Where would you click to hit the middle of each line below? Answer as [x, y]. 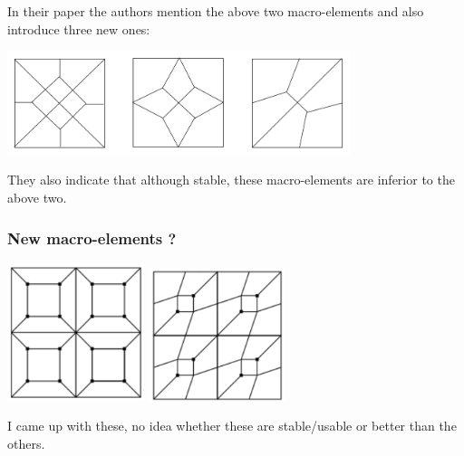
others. [26, 443]
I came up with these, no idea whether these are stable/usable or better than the [232, 426]
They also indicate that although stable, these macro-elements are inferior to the [231, 180]
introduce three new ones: [79, 28]
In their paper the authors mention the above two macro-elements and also [216, 11]
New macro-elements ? [92, 237]
